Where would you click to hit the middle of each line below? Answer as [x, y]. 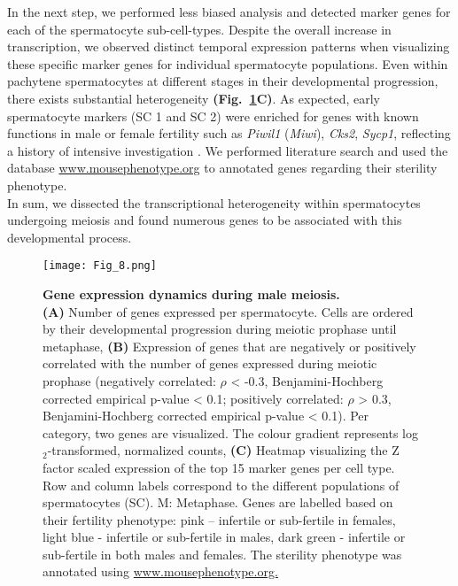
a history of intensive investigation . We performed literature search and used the [228, 150]
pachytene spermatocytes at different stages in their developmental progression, [223, 81]
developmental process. [70, 237]
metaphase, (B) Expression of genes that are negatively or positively [229, 346]
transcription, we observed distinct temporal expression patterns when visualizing [229, 46]
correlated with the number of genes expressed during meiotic [210, 363]
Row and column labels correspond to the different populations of [221, 485]
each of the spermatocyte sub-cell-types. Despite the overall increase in [199, 29]
